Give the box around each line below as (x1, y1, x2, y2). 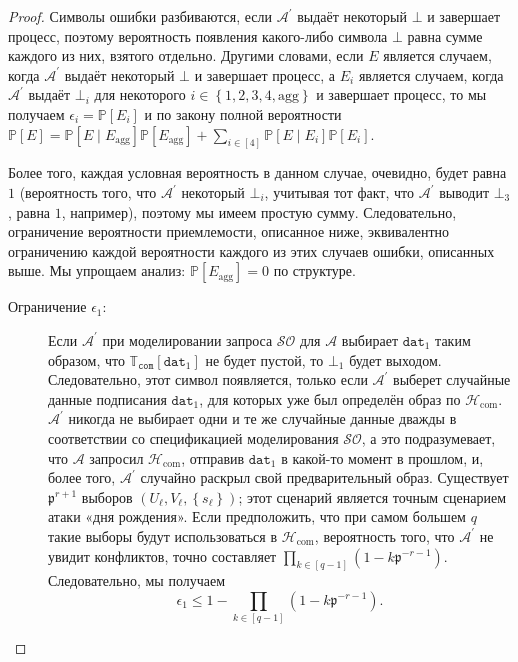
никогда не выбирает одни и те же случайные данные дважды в (68, 408, 457, 429)
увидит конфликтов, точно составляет (48, 545, 277, 566)
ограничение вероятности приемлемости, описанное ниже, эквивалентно (8, 221, 450, 242)
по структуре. (273, 260, 356, 281)
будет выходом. (349, 349, 442, 370)
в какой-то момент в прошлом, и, (281, 447, 484, 468)
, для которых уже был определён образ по (199, 388, 461, 409)
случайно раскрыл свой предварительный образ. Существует (140, 467, 509, 488)
